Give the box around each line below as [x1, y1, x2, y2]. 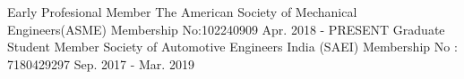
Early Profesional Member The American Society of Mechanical [7, 3, 357, 20]
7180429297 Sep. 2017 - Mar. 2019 [7, 54, 194, 73]
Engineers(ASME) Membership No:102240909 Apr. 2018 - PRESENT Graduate [7, 20, 445, 38]
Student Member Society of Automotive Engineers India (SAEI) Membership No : [7, 37, 458, 56]
